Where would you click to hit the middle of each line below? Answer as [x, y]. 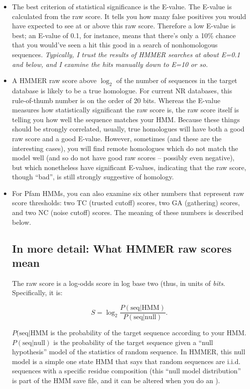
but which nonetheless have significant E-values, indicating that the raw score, [129, 167]
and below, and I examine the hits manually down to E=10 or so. [110, 64]
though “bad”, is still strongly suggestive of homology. [93, 177]
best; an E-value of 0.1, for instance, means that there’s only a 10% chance [124, 35]
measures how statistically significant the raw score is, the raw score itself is [125, 110]
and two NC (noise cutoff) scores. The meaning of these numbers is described [128, 212]
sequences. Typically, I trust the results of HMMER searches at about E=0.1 [126, 54]
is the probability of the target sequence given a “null [133, 342]
